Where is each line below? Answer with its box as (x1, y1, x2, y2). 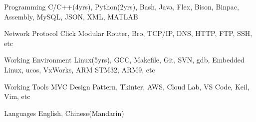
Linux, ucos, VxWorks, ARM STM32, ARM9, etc (4, 64, 155, 74)
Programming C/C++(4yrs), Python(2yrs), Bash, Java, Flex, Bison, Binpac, (4, 1, 239, 11)
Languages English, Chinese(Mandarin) (4, 107, 124, 118)
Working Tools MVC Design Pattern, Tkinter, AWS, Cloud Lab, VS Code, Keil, (4, 81, 250, 91)
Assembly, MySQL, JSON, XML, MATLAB (4, 11, 138, 21)
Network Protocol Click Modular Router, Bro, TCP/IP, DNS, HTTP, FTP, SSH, (4, 28, 253, 38)
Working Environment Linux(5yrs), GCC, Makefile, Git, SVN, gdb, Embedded (4, 54, 245, 65)
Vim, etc (4, 91, 30, 101)
